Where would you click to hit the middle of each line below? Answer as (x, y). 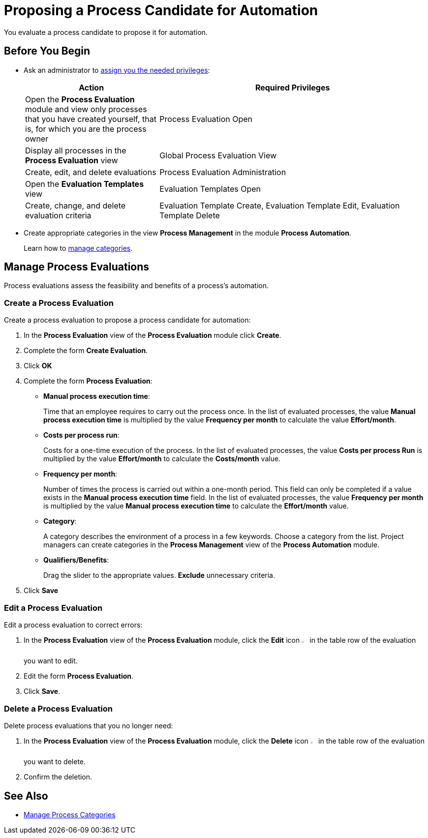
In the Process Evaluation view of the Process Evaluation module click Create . (153, 335)
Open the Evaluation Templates (85, 184)
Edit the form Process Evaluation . (79, 676)
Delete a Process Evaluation (58, 708)
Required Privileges (292, 87)
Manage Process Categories (70, 815)
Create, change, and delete (76, 205)
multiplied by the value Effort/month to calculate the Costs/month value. (162, 459)
